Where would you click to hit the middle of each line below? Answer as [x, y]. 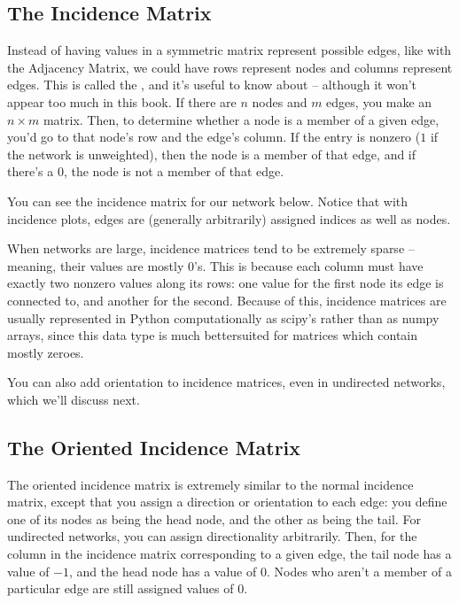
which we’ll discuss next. [74, 399]
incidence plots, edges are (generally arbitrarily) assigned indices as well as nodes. [229, 218]
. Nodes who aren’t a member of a [359, 571]
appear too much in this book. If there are [122, 101]
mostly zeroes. [46, 352]
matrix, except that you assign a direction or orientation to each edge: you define [227, 502]
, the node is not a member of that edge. [174, 171]
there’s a [31, 171]
